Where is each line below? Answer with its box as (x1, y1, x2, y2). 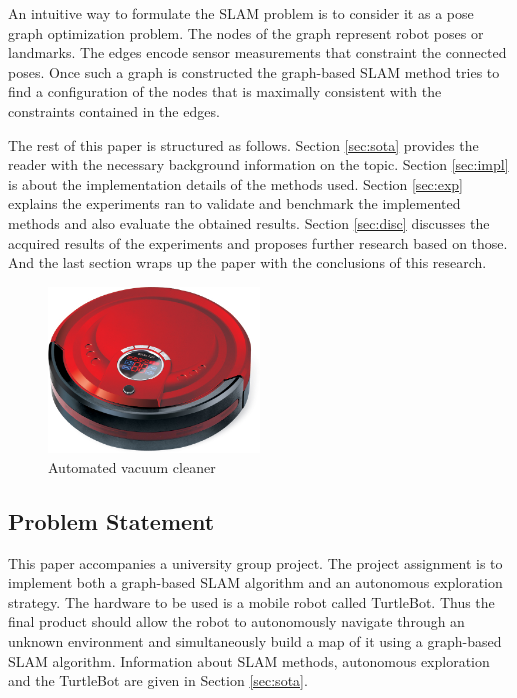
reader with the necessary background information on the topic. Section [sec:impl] (8, 154, 509, 175)
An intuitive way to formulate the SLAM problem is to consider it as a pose (8, 3, 474, 23)
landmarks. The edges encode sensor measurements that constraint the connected (8, 42, 507, 63)
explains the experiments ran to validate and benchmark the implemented (8, 193, 461, 214)
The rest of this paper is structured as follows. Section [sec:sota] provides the (8, 134, 479, 155)
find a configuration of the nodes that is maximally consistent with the (8, 81, 442, 102)
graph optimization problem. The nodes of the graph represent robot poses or (8, 22, 484, 43)
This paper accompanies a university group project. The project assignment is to (8, 552, 503, 573)
